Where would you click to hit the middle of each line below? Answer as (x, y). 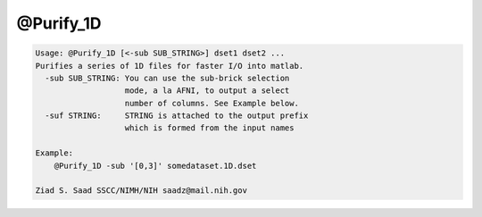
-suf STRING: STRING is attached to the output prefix (177, 116)
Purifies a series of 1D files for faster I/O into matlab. (170, 66)
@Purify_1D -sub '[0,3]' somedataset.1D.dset (155, 166)
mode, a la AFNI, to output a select (207, 91)
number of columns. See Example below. (212, 103)
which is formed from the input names (209, 128)
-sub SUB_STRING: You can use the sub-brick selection (167, 78)
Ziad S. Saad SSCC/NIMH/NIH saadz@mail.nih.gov (141, 191)
